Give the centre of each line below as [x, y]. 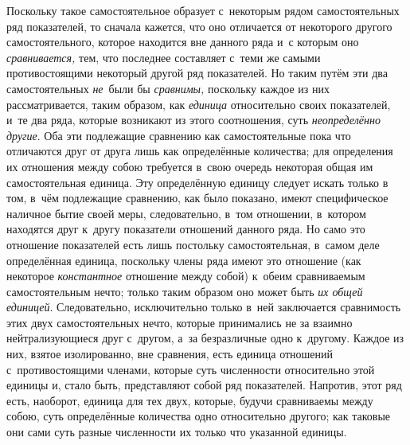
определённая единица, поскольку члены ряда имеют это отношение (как [184, 260]
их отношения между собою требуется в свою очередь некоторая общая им [190, 166]
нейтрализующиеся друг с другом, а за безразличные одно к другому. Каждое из [205, 338]
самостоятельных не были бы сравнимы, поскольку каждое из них [168, 88]
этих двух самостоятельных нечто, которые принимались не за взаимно [180, 322]
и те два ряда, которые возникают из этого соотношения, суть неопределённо [193, 120]
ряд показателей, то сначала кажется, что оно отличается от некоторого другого [199, 26]
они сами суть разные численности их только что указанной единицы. [177, 432]
